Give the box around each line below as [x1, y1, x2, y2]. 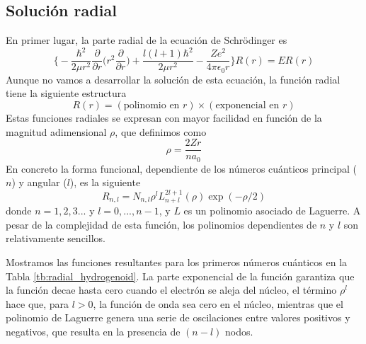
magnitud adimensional [6, 124, 107, 139]
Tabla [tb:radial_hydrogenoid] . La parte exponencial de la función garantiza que [6, 268, 355, 283]
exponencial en [215, 101, 280, 110]
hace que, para [6, 296, 69, 311]
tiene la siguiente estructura [6, 86, 127, 101]
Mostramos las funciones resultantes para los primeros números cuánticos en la [6, 254, 348, 269]
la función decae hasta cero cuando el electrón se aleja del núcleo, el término [6, 282, 337, 297]
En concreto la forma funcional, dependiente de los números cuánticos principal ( [6, 161, 358, 176]
